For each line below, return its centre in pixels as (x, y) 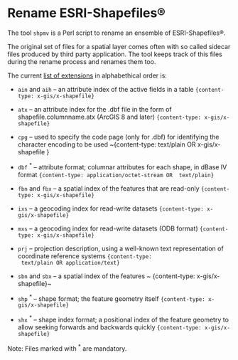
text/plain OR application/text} (70, 263)
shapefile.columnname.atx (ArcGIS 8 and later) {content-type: (109, 117)
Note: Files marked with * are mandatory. (67, 348)
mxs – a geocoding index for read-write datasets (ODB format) (108, 228)
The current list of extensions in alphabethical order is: (87, 75)
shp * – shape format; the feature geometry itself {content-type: (112, 298)
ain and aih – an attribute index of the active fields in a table (106, 89)
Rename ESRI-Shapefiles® (86, 13)
